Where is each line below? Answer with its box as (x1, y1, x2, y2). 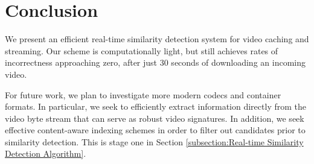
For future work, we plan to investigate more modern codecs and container (5, 88, 281, 101)
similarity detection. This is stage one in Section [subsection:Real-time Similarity (5, 135, 304, 148)
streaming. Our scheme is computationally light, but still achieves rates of (5, 44, 278, 57)
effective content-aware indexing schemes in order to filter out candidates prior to (5, 124, 306, 136)
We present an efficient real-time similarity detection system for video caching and (5, 33, 309, 45)
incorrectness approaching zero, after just (5, 56, 158, 69)
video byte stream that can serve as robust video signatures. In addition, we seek (5, 112, 304, 124)
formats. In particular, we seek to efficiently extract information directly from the (5, 100, 306, 113)
